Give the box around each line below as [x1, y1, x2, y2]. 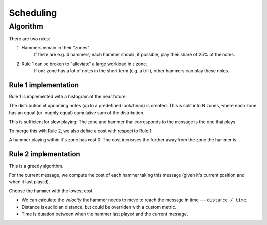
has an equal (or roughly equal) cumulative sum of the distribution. [9, 109, 145, 116]
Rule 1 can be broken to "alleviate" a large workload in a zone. [21, 61, 148, 67]
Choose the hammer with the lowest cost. [9, 188, 94, 194]
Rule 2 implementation [9, 150, 80, 158]
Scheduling [9, 7, 57, 18]
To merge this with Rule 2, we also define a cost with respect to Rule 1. [9, 128, 153, 134]
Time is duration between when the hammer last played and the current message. [21, 211, 188, 217]
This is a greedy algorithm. [9, 163, 64, 169]
